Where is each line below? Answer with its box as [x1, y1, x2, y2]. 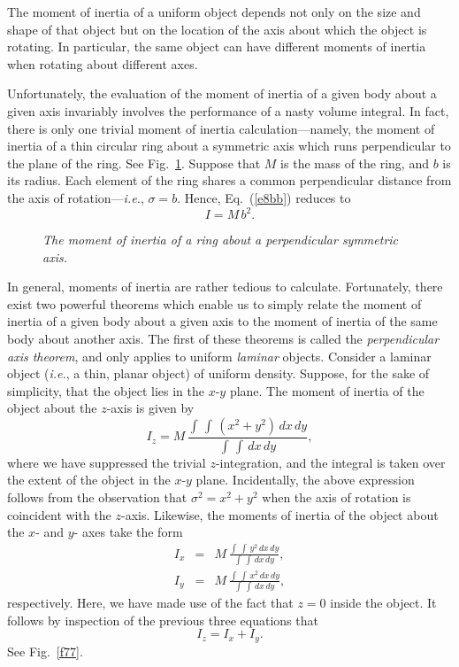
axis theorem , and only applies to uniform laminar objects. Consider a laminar [7, 346, 432, 365]
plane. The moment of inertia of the [229, 381, 425, 399]
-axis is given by [106, 399, 195, 417]
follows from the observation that [7, 488, 187, 507]
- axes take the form [73, 523, 183, 541]
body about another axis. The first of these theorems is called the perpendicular [7, 330, 440, 347]
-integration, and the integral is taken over [215, 453, 446, 471]
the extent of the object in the [7, 470, 171, 489]
